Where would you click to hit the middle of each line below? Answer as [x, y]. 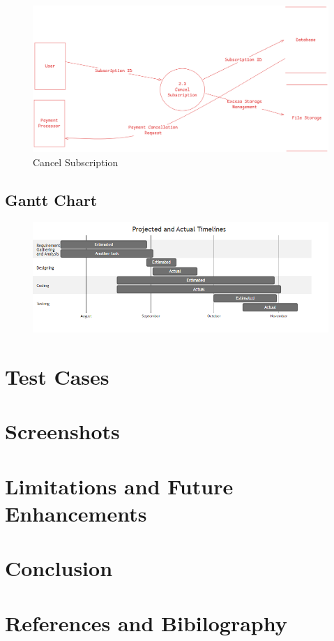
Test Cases [57, 376]
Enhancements [76, 513]
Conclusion [59, 568]
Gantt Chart [51, 199]
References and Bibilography [146, 622]
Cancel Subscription [76, 162]
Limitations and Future [119, 486]
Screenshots [62, 431]
